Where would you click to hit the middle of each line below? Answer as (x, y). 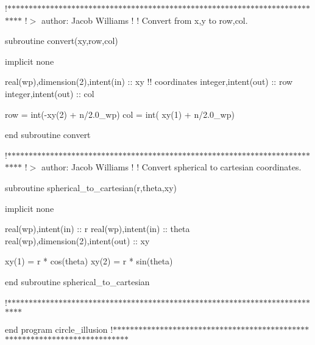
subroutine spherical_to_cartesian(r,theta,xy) (91, 187)
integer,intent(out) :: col (50, 93)
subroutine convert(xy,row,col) (62, 41)
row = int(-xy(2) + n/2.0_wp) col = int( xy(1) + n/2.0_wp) (120, 114)
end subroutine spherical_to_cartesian (77, 281)
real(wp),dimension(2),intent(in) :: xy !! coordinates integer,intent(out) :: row (149, 82)
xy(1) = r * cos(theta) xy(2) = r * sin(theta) (89, 261)
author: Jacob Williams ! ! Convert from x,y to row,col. (144, 20)
